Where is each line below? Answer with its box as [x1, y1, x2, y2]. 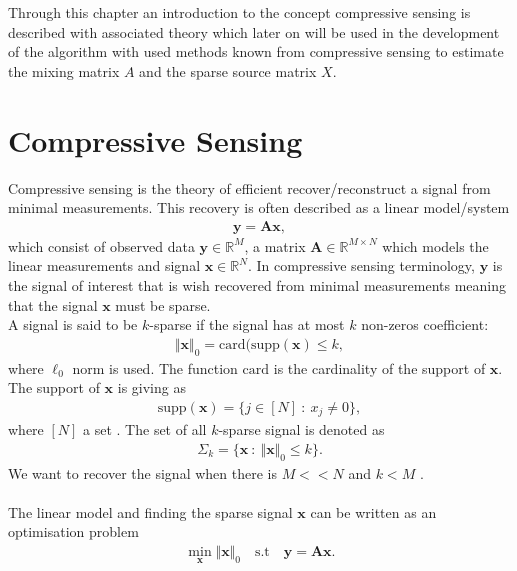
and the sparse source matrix [139, 60, 317, 81]
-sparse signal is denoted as [218, 419, 385, 440]
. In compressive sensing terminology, [247, 255, 475, 276]
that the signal [8, 294, 98, 315]
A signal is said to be [8, 314, 138, 335]
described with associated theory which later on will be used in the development [8, 21, 500, 42]
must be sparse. [115, 294, 211, 315]
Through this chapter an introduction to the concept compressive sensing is [8, 2, 471, 22]
